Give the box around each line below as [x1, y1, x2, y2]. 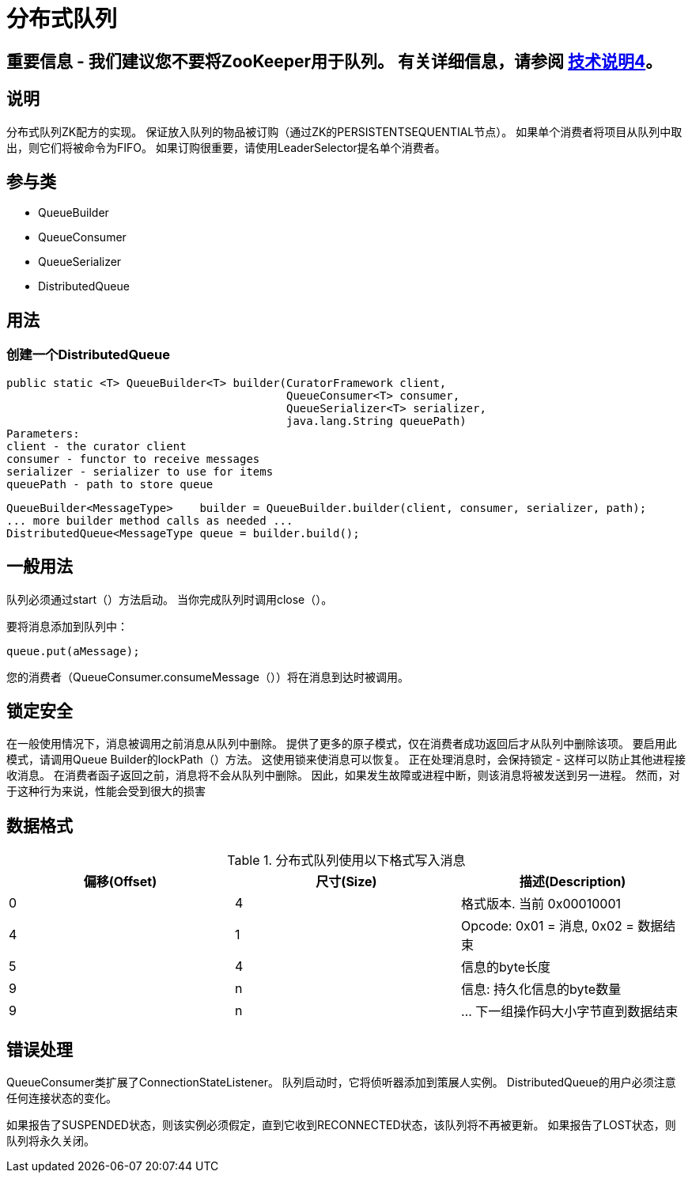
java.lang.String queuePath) [286, 414, 467, 427]
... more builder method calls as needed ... [6, 514, 293, 527]
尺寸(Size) [316, 874, 377, 890]
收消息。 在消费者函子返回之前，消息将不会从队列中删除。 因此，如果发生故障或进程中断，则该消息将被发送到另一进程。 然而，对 [6, 768, 680, 783]
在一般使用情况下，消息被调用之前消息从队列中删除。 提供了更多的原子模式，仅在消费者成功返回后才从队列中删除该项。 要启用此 [6, 737, 677, 751]
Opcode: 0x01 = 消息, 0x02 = [460, 918, 634, 934]
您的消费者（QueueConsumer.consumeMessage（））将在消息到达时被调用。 [6, 669, 409, 684]
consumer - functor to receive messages [6, 452, 260, 465]
